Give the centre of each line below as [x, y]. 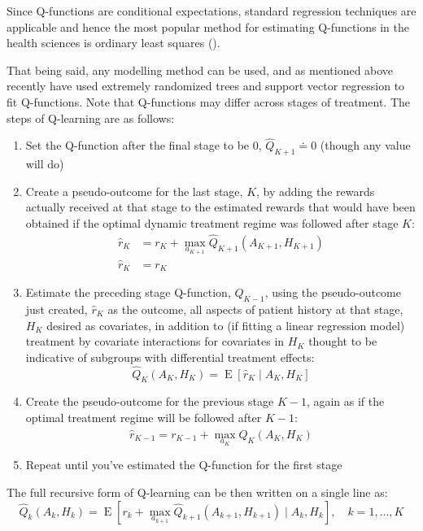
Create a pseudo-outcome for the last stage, [134, 191]
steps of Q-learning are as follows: [91, 118]
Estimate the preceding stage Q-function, [128, 292]
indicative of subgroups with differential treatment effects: [170, 357]
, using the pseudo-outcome [333, 292]
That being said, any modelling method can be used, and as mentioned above [200, 70]
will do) [45, 164]
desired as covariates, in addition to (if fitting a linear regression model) [226, 325]
